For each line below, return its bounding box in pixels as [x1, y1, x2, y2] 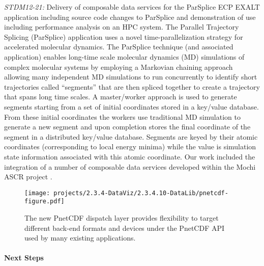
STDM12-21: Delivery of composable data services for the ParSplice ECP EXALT [4, 2, 260, 12]
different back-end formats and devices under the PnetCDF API [24, 222, 225, 233]
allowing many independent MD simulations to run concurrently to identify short [4, 71, 257, 82]
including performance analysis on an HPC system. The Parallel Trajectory [4, 21, 239, 32]
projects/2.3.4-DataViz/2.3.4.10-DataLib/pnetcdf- [53, 189, 228, 197]
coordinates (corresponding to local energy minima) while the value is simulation [4, 141, 256, 152]
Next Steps [4, 252, 44, 263]
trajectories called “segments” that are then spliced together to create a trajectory [4, 81, 260, 92]
